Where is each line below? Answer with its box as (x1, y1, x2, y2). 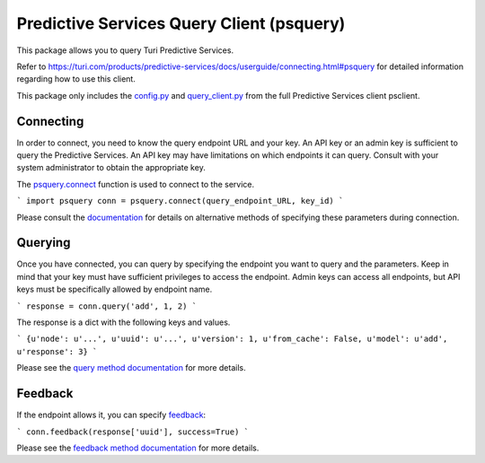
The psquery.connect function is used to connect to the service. (16, 179, 255, 189)
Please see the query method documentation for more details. (16, 363, 246, 373)
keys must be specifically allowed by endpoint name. (16, 284, 213, 295)
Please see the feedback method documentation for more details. (16, 442, 260, 453)
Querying (16, 235, 71, 250)
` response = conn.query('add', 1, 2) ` (16, 301, 198, 311)
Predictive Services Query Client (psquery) (16, 13, 346, 33)
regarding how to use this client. (16, 74, 137, 84)
